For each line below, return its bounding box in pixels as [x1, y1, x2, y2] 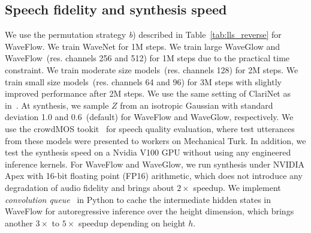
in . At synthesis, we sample [5, 98, 109, 111]
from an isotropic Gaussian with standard [120, 98, 273, 111]
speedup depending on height [78, 216, 186, 229]
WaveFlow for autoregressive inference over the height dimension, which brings [5, 205, 294, 217]
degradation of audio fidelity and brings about [5, 181, 174, 193]
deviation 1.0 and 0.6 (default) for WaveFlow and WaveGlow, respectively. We [5, 110, 294, 123]
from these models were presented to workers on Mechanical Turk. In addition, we [5, 134, 306, 147]
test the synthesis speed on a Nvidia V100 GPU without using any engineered [5, 146, 291, 159]
